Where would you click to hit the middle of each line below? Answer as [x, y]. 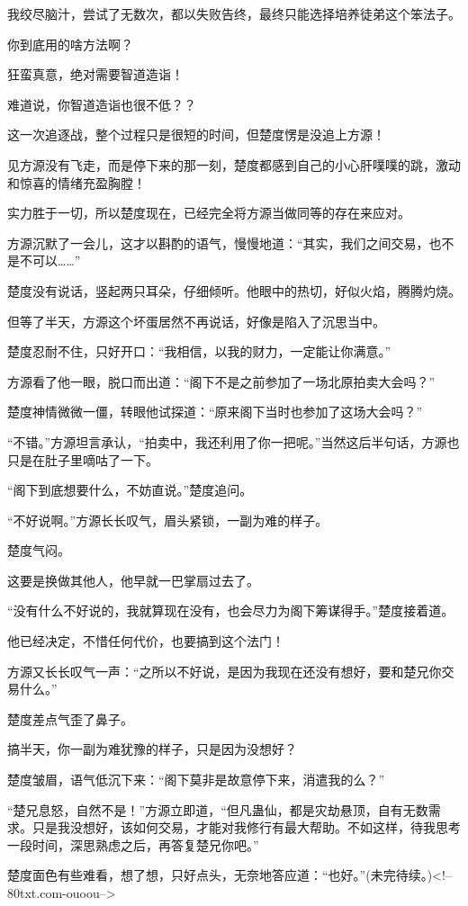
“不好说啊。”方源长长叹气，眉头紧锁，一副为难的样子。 [168, 520]
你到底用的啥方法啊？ [70, 44]
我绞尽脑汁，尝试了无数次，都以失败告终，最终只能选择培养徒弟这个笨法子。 [234, 13]
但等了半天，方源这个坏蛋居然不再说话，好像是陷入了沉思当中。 [196, 321]
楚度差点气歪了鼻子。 [70, 718]
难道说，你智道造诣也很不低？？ [102, 104]
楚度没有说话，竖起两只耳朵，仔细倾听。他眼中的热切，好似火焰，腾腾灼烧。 [234, 290]
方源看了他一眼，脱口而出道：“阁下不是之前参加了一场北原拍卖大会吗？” [221, 381]
